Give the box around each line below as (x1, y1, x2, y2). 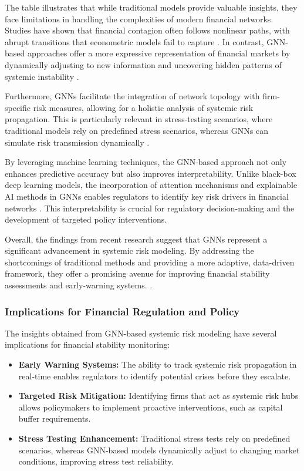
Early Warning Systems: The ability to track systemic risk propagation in (18, 358, 297, 371)
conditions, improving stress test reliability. (18, 455, 174, 467)
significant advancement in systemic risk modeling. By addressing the (5, 244, 254, 257)
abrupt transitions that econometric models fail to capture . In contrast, (5, 35, 264, 48)
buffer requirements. (18, 412, 91, 425)
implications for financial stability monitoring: (5, 338, 170, 351)
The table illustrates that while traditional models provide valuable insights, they (5, 1, 298, 13)
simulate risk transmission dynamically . (5, 136, 150, 148)
